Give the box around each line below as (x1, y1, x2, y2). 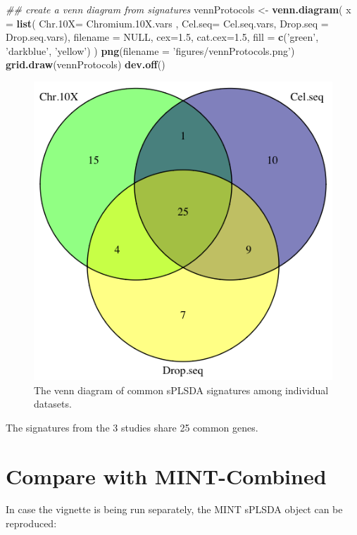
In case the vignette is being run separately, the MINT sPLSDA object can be (6, 502, 343, 517)
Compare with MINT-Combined (6, 461, 327, 490)
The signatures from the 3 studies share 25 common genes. (6, 420, 258, 434)
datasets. (34, 396, 72, 411)
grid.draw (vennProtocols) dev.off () (6, 57, 165, 72)
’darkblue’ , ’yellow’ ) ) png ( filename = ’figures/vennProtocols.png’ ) (6, 43, 295, 58)
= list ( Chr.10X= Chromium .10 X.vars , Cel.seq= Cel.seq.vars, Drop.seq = (6, 15, 329, 30)
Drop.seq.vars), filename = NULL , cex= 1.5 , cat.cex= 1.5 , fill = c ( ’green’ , (6, 30, 319, 44)
